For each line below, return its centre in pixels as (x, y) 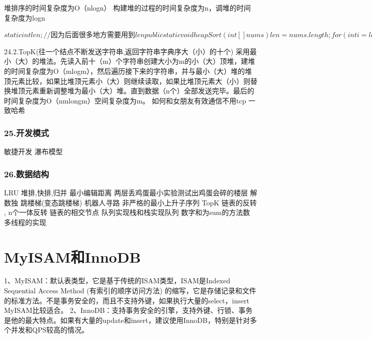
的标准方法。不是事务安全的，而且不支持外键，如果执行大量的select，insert (127, 300)
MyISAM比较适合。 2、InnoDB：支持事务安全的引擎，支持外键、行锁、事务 (128, 310)
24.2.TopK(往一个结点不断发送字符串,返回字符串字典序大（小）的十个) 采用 (127, 51)
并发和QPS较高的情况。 (50, 330)
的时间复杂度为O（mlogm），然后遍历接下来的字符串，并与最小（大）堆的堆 (128, 71)
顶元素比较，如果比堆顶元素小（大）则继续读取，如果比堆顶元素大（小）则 (127, 81)
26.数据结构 (27, 174)
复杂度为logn (25, 17)
